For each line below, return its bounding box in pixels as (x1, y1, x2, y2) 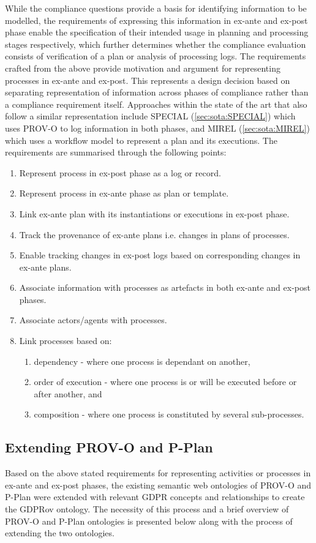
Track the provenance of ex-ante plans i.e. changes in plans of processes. (19, 228, 290, 241)
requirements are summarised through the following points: (5, 146, 227, 159)
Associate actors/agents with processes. (19, 313, 167, 326)
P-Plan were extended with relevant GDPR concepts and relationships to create (5, 490, 305, 503)
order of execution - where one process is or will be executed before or (34, 375, 297, 388)
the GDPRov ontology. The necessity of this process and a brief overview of (5, 503, 289, 515)
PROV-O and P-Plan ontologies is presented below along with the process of (5, 514, 293, 527)
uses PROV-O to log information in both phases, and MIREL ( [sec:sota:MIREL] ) (5, 121, 310, 134)
